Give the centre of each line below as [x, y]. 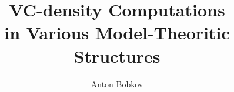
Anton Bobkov [117, 84]
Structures [117, 55]
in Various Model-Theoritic [117, 33]
